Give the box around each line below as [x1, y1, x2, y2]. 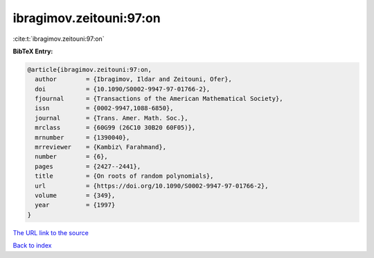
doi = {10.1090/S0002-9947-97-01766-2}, [35, 85, 211, 93]
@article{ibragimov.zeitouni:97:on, [27, 66, 152, 73]
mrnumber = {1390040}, [35, 133, 130, 141]
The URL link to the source [12, 228, 89, 237]
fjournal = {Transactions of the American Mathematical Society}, [35, 95, 283, 103]
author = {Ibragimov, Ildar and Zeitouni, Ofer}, [35, 75, 232, 83]
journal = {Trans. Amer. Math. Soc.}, [35, 114, 188, 122]
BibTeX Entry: [12, 47, 53, 55]
